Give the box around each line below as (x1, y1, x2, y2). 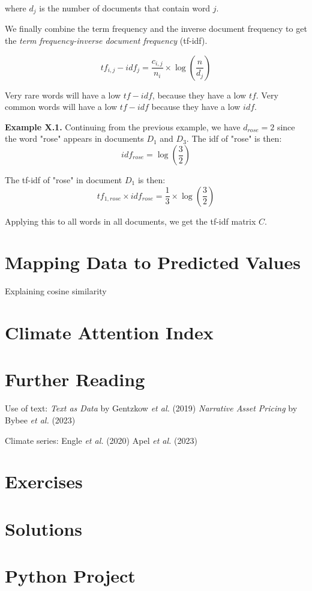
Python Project (5, 563, 136, 588)
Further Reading (5, 367, 145, 392)
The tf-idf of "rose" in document (5, 174, 122, 186)
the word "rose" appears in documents (5, 132, 144, 145)
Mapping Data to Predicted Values (5, 250, 301, 274)
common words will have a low (5, 100, 118, 113)
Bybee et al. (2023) (5, 414, 76, 426)
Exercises (5, 469, 83, 494)
